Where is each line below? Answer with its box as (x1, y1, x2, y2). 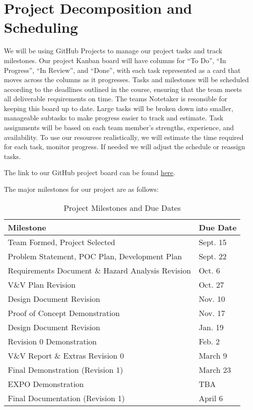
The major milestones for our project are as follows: (4, 184, 159, 194)
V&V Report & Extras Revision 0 (8, 349, 124, 361)
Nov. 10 (198, 293, 225, 304)
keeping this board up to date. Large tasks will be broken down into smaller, (4, 103, 233, 113)
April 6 (198, 392, 223, 404)
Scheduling (4, 17, 78, 37)
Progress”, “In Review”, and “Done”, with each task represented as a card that (4, 65, 241, 75)
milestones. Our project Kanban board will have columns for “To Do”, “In (4, 55, 226, 65)
